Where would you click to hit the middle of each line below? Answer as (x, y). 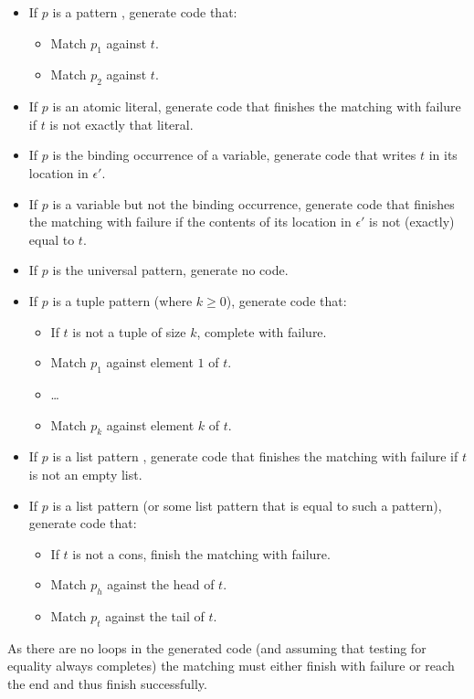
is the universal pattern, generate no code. (170, 270)
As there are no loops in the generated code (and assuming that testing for (217, 647)
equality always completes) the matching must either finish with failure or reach (231, 666)
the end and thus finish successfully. (107, 684)
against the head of (161, 584)
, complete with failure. (262, 331)
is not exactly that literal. (121, 124)
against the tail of (155, 616)
